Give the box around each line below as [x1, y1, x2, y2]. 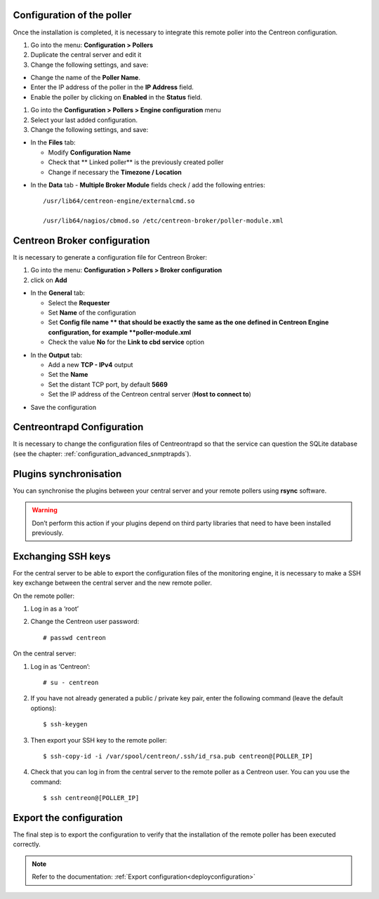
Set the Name [48, 371, 88, 379]
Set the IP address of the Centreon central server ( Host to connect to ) [48, 390, 252, 399]
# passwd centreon [43, 634, 107, 641]
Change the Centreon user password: [30, 618, 140, 626]
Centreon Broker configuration [13, 234, 150, 246]
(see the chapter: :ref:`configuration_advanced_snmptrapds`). [13, 449, 192, 458]
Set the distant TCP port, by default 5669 [48, 380, 168, 389]
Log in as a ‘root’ [30, 604, 79, 613]
